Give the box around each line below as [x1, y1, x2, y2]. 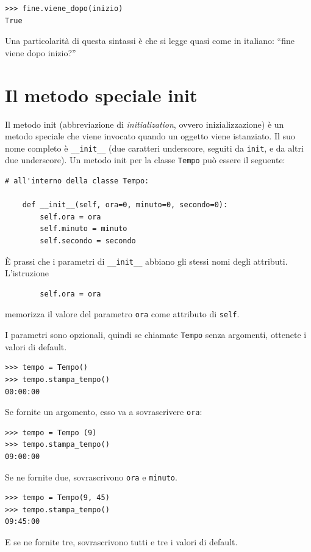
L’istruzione [5, 267, 49, 279]
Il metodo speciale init [5, 82, 198, 107]
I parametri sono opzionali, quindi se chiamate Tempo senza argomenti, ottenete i [5, 328, 307, 341]
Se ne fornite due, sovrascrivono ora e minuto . [5, 470, 177, 483]
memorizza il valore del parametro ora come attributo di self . [5, 307, 240, 320]
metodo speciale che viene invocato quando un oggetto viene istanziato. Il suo [5, 130, 295, 142]
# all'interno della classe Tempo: [5, 177, 149, 185]
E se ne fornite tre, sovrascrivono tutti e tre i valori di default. [5, 535, 238, 548]
